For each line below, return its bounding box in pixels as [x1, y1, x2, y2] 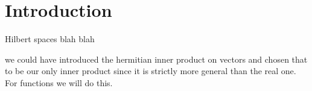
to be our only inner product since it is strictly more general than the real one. [5, 64, 296, 77]
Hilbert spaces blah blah [5, 33, 95, 45]
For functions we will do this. [5, 76, 113, 89]
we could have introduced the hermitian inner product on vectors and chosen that [5, 52, 308, 65]
